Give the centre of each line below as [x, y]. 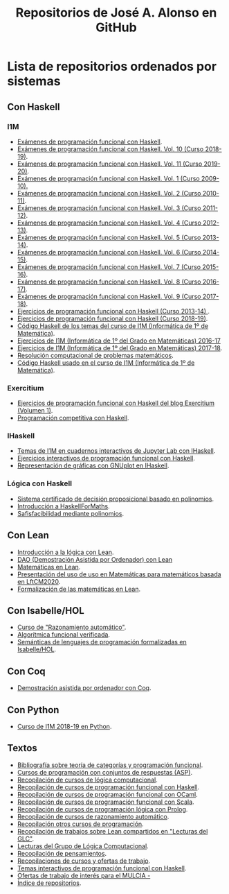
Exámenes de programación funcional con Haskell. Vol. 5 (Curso [109, 237]
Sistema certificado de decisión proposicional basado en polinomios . [116, 499]
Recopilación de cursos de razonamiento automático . [93, 816]
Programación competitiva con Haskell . [73, 418]
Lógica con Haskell [40, 483]
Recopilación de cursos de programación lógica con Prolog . [102, 809]
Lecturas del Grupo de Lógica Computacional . [83, 846]
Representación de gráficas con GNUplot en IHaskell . [93, 465]
